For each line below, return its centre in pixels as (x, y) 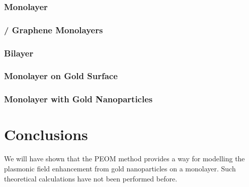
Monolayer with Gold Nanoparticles (78, 99)
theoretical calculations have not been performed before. (91, 178)
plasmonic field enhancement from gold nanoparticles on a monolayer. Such (120, 168)
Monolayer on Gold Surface (61, 76)
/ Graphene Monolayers (54, 29)
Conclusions (46, 134)
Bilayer (19, 53)
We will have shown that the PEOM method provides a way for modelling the (124, 159)
